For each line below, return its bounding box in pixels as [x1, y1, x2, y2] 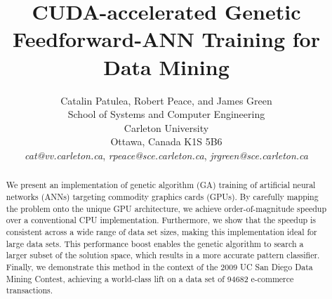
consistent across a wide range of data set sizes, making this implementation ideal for [6, 225, 317, 237]
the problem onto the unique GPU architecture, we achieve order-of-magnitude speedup [6, 202, 327, 214]
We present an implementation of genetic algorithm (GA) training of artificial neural [6, 179, 316, 191]
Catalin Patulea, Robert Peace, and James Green [60, 93, 272, 107]
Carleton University [124, 120, 209, 135]
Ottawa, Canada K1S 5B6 [110, 134, 223, 149]
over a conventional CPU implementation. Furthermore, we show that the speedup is [6, 214, 317, 226]
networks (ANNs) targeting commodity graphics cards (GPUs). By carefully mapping [6, 190, 319, 202]
